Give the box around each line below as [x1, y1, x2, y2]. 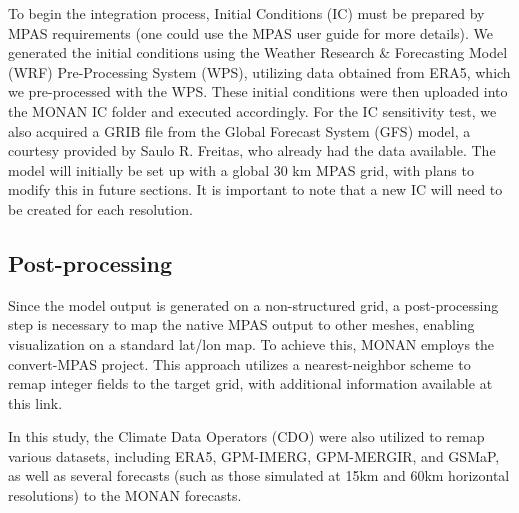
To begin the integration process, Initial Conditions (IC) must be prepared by [8, 3, 485, 23]
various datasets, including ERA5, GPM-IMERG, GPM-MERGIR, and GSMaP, [8, 445, 500, 466]
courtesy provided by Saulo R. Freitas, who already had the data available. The [8, 140, 496, 161]
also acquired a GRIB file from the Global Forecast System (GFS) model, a [8, 120, 471, 141]
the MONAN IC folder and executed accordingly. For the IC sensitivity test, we [8, 100, 497, 121]
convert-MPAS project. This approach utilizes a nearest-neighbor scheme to [8, 353, 471, 374]
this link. [8, 392, 63, 413]
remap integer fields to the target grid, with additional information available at [8, 373, 493, 394]
